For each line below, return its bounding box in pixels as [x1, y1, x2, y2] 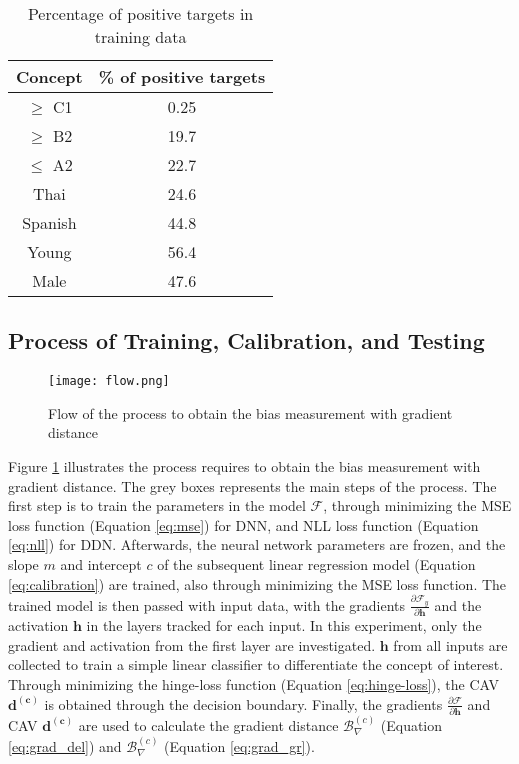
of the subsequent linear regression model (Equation [157, 554, 476, 575]
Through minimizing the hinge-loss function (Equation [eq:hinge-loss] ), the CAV [8, 674, 499, 695]
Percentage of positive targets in [27, 2, 254, 25]
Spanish [22, 211, 77, 234]
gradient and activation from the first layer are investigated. [8, 634, 376, 655]
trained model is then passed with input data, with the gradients [8, 594, 406, 615]
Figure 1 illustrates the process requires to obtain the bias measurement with [8, 456, 481, 477]
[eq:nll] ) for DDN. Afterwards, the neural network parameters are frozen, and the [8, 534, 506, 555]
